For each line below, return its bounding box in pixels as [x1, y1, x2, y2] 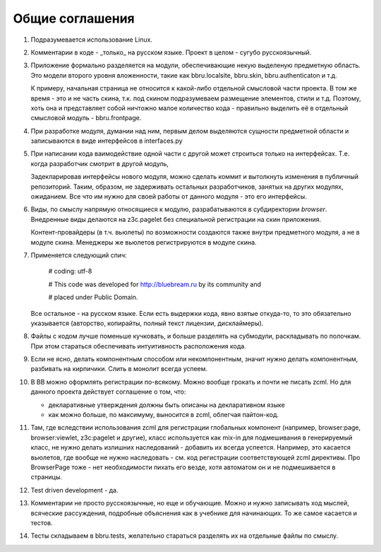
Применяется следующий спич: [30, 251, 127, 259]
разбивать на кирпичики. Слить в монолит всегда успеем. [30, 365, 208, 373]
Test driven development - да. [30, 486, 119, 494]
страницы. [30, 473, 63, 481]
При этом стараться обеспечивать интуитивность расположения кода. [30, 341, 246, 350]
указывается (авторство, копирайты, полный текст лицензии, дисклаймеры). [30, 319, 264, 327]
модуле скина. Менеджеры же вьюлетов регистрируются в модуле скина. [30, 237, 257, 247]
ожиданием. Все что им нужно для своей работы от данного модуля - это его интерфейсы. [30, 192, 307, 201]
